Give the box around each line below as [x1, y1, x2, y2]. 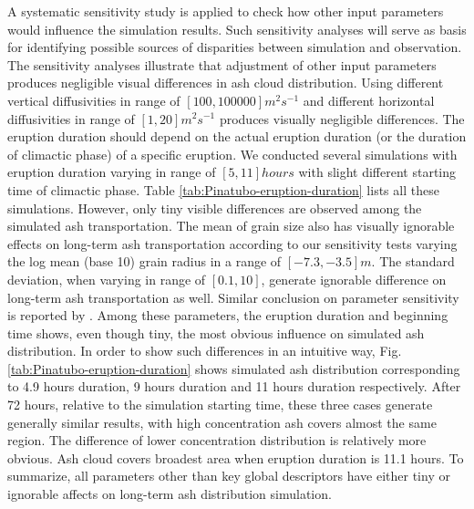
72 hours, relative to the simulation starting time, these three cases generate [7, 395, 433, 414]
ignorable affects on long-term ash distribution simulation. [7, 484, 332, 504]
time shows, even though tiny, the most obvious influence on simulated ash [7, 323, 425, 342]
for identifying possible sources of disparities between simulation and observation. [7, 37, 462, 57]
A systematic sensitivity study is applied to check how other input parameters [7, 2, 444, 20]
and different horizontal [303, 90, 435, 109]
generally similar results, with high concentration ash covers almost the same [7, 412, 437, 431]
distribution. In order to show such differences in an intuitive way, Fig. [7, 341, 402, 360]
